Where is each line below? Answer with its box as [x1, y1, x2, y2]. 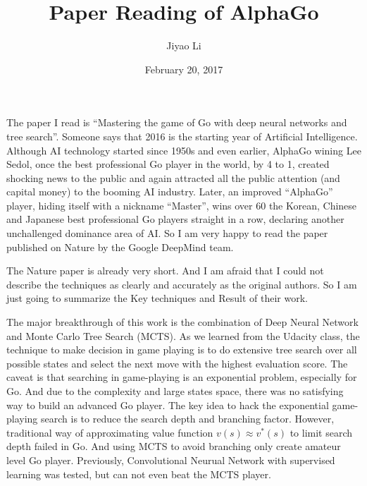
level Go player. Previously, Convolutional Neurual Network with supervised [6, 452, 335, 467]
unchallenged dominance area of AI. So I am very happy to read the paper [6, 226, 328, 241]
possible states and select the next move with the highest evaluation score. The [6, 356, 348, 370]
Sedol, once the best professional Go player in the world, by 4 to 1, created [6, 157, 330, 171]
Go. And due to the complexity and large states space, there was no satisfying [6, 384, 344, 398]
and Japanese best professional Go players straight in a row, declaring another [6, 212, 344, 226]
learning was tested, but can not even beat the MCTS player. [6, 466, 271, 481]
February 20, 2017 [144, 61, 223, 76]
